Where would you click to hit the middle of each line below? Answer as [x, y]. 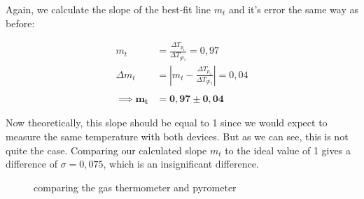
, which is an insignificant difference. [181, 164]
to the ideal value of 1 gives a [288, 150]
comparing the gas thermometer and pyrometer [135, 187]
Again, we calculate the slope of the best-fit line [108, 9]
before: [20, 23]
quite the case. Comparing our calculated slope [106, 150]
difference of [31, 164]
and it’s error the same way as [293, 9]
